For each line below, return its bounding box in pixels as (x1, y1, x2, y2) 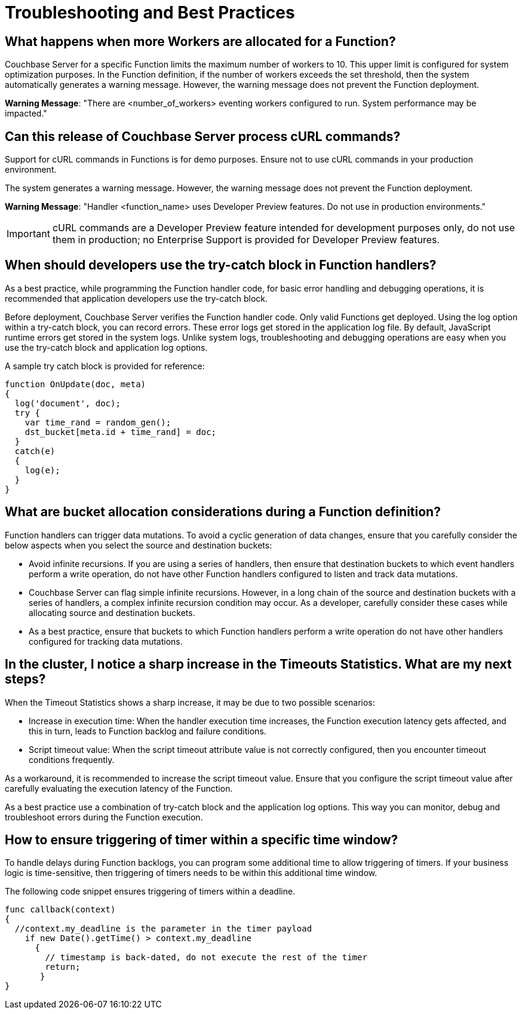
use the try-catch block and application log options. (5, 342, 208, 353)
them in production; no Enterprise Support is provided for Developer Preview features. (52, 234, 440, 246)
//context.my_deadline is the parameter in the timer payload (14, 924, 312, 934)
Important (7, 228, 50, 240)
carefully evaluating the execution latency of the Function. (5, 783, 233, 794)
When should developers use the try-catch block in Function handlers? (5, 258, 437, 273)
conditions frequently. (29, 754, 115, 765)
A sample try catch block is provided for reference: (5, 360, 205, 371)
